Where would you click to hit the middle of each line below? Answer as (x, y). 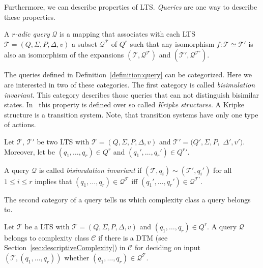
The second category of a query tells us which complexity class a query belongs (127, 199)
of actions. (20, 124)
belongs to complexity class (47, 237)
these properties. (30, 17)
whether (77, 257)
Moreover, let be (30, 151)
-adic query (32, 34)
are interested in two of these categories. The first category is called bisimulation (130, 84)
